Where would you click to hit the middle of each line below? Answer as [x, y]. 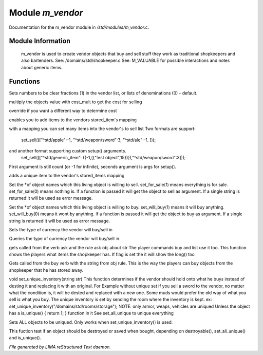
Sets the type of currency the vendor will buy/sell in [61, 229]
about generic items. [42, 67]
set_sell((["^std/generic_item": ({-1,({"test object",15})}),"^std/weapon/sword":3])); [103, 158]
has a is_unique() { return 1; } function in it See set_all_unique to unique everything [91, 313]
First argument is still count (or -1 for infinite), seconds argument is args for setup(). [93, 167]
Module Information [40, 41]
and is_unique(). [25, 338]
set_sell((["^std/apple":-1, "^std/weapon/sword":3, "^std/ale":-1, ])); [88, 140]
